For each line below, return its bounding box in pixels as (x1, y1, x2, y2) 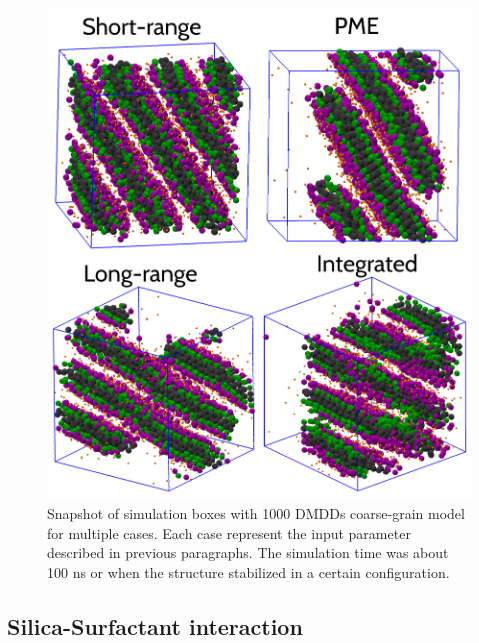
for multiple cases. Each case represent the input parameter (47, 522, 411, 543)
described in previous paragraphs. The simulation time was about (47, 542, 449, 563)
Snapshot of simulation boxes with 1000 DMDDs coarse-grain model (47, 503, 465, 524)
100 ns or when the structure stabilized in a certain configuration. (47, 562, 450, 583)
